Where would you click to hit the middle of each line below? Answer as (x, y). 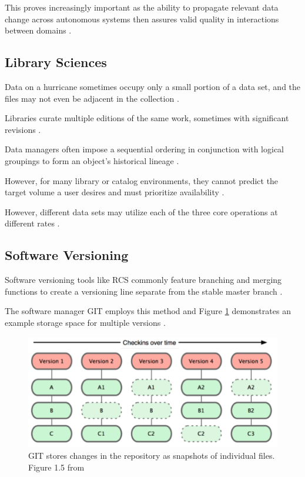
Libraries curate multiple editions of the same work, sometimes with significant (147, 118)
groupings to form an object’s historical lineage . (92, 160)
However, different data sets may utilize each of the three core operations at (141, 211)
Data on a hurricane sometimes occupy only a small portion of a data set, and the (153, 86)
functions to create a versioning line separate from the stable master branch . (144, 291)
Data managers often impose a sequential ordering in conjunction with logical (145, 149)
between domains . (38, 30)
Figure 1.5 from (56, 467)
